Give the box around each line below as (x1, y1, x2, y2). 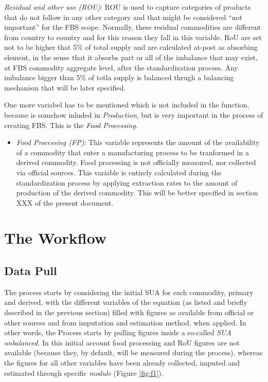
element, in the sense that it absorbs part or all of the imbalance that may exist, (4, 51, 258, 62)
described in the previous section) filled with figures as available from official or (4, 307, 254, 318)
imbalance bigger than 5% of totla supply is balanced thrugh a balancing (4, 72, 234, 83)
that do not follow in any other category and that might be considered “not (4, 11, 242, 22)
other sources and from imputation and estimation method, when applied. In (4, 317, 246, 328)
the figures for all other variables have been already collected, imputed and (4, 357, 240, 368)
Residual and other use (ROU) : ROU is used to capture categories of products (4, 2, 251, 12)
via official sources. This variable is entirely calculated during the (16, 167, 222, 177)
